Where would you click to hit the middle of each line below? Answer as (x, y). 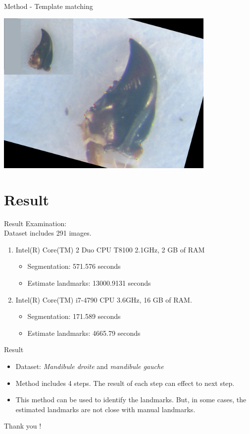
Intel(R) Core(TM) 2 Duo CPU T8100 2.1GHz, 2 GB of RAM (110, 249)
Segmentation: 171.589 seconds (74, 316)
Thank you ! (23, 426)
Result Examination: (35, 223)
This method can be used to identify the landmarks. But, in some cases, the (131, 400)
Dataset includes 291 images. (48, 233)
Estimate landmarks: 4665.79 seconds (84, 333)
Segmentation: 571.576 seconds (74, 266)
